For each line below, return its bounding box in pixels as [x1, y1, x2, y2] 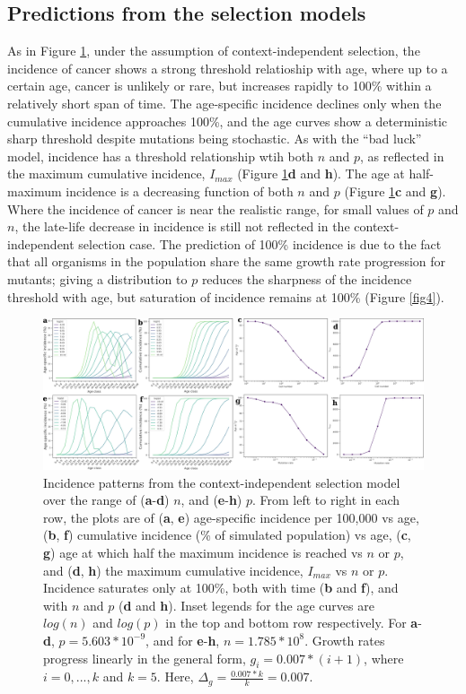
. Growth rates [304, 630, 385, 649]
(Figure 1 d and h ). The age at [237, 164, 405, 183]
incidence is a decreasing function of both [66, 181, 294, 200]
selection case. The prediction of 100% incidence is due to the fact [78, 234, 442, 253]
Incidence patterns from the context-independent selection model [43, 473, 400, 491]
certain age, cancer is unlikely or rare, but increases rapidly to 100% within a [7, 76, 432, 95]
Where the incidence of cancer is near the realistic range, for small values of [7, 199, 424, 218]
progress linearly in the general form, [43, 648, 246, 667]
